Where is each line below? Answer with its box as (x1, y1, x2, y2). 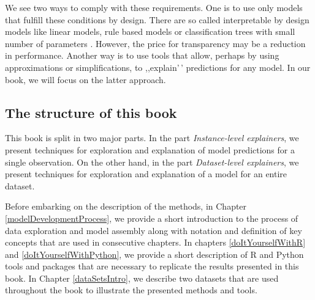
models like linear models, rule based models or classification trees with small (5, 25, 295, 38)
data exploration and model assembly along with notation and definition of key (5, 224, 302, 236)
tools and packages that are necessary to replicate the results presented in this (5, 260, 299, 273)
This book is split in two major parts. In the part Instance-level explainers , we (5, 131, 299, 144)
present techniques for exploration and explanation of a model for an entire (5, 167, 287, 180)
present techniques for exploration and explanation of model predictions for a (5, 143, 295, 156)
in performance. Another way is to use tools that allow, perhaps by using (5, 49, 279, 62)
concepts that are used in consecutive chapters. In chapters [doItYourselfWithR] (5, 236, 306, 249)
